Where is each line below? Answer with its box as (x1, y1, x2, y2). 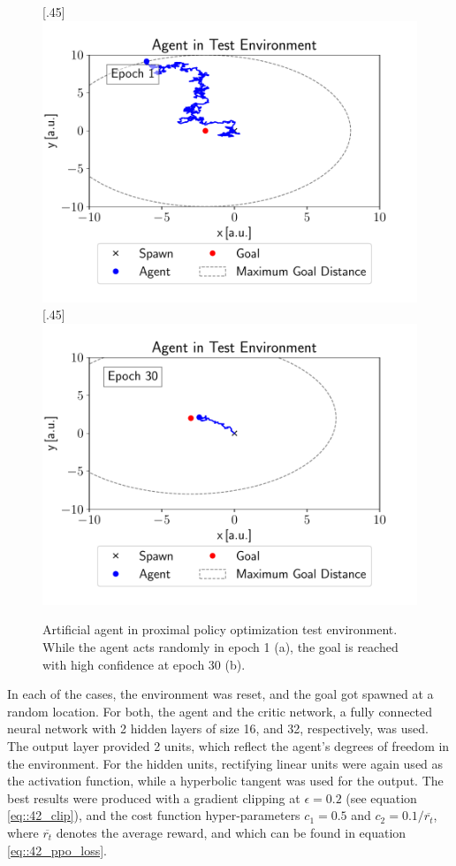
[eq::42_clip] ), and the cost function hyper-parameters (7, 806, 300, 824)
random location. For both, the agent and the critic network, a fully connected (7, 701, 433, 720)
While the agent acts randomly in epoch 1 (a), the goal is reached (42, 637, 399, 655)
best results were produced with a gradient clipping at (7, 788, 300, 807)
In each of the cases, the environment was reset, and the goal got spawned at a (7, 685, 434, 703)
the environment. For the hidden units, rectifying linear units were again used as (7, 754, 444, 772)
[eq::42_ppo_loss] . (7, 840, 107, 859)
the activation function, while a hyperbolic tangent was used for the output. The (7, 771, 444, 790)
